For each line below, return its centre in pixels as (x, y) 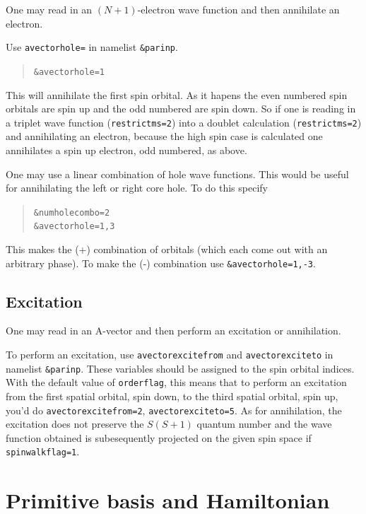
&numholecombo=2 (72, 212)
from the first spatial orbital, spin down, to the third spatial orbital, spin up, (172, 396)
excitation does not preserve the (75, 424)
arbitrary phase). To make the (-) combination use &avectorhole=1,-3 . (161, 263)
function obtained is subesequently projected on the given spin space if (159, 437)
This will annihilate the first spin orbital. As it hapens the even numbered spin (177, 94)
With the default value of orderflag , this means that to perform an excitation (176, 382)
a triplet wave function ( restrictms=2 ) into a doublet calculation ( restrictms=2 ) (184, 122)
